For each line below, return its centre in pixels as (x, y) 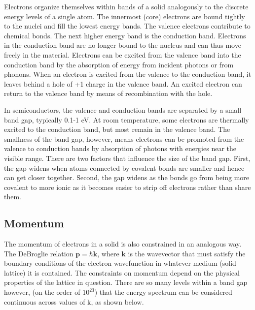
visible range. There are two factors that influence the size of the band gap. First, (127, 158)
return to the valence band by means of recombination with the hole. (108, 93)
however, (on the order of (42, 292)
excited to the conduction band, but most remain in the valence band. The (117, 129)
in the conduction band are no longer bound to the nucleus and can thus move (123, 45)
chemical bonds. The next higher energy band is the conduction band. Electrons (125, 35)
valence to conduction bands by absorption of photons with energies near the (120, 148)
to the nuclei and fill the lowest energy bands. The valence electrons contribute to (127, 26)
